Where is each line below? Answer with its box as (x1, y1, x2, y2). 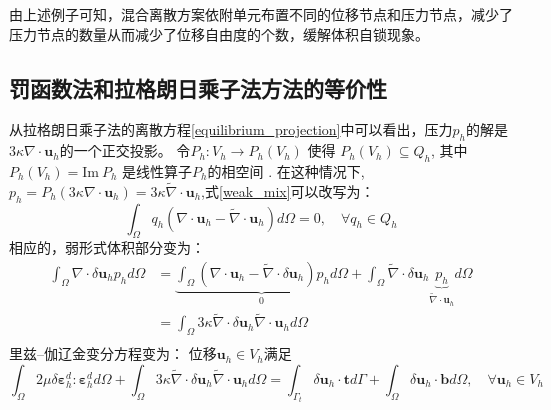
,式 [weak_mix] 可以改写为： (201, 180, 375, 201)
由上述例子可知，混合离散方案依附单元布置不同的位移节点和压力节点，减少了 (9, 4, 513, 24)
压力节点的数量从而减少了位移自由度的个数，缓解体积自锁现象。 (9, 23, 429, 44)
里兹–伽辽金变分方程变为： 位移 (9, 343, 217, 364)
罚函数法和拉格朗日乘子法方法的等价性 (9, 72, 387, 103)
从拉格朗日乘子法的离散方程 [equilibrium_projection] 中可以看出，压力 (9, 119, 453, 140)
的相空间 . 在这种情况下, (207, 160, 365, 181)
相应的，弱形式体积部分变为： (9, 237, 205, 258)
